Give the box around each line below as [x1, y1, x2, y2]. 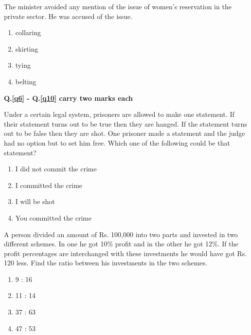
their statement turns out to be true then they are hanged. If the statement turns [4, 118, 247, 129]
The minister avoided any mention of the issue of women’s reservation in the [4, 1, 232, 11]
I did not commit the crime [15, 164, 97, 174]
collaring [15, 27, 41, 37]
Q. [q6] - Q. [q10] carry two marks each [4, 93, 133, 103]
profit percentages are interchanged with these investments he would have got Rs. [4, 248, 247, 258]
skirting [15, 43, 38, 54]
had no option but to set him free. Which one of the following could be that [4, 137, 230, 148]
